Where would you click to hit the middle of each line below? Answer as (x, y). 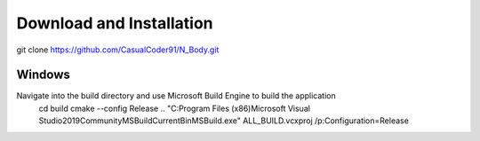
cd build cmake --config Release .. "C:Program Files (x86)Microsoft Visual (175, 108)
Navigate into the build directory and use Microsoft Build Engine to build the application (176, 96)
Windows (43, 75)
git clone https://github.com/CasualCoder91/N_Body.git (118, 50)
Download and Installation (115, 23)
